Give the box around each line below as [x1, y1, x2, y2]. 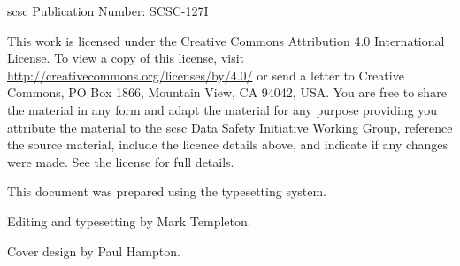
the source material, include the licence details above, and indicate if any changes [7, 135, 448, 154]
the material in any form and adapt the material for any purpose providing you [7, 100, 438, 118]
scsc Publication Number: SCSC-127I [7, 2, 209, 19]
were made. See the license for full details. [7, 152, 234, 171]
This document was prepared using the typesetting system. [7, 182, 327, 201]
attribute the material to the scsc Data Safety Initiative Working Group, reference [7, 118, 453, 136]
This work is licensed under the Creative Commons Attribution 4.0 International [7, 31, 445, 49]
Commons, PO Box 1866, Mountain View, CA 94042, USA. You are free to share [7, 83, 447, 102]
